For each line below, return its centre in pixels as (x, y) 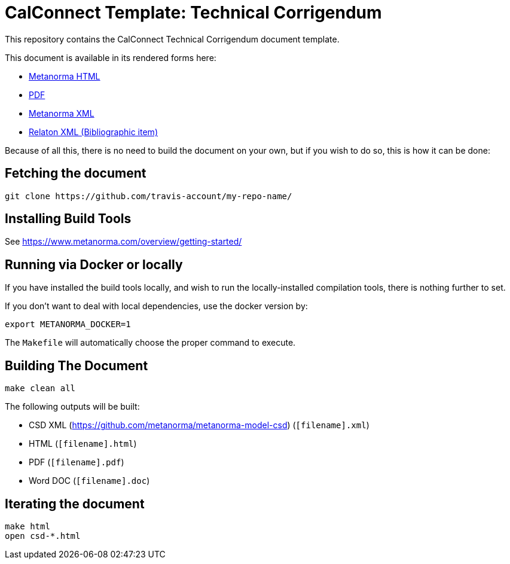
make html (28, 526)
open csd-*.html (43, 536)
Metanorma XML (62, 113)
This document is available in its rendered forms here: (111, 57)
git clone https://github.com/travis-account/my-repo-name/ (149, 196)
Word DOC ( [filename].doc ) (89, 481)
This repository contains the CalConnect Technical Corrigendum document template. (172, 39)
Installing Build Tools (68, 219)
